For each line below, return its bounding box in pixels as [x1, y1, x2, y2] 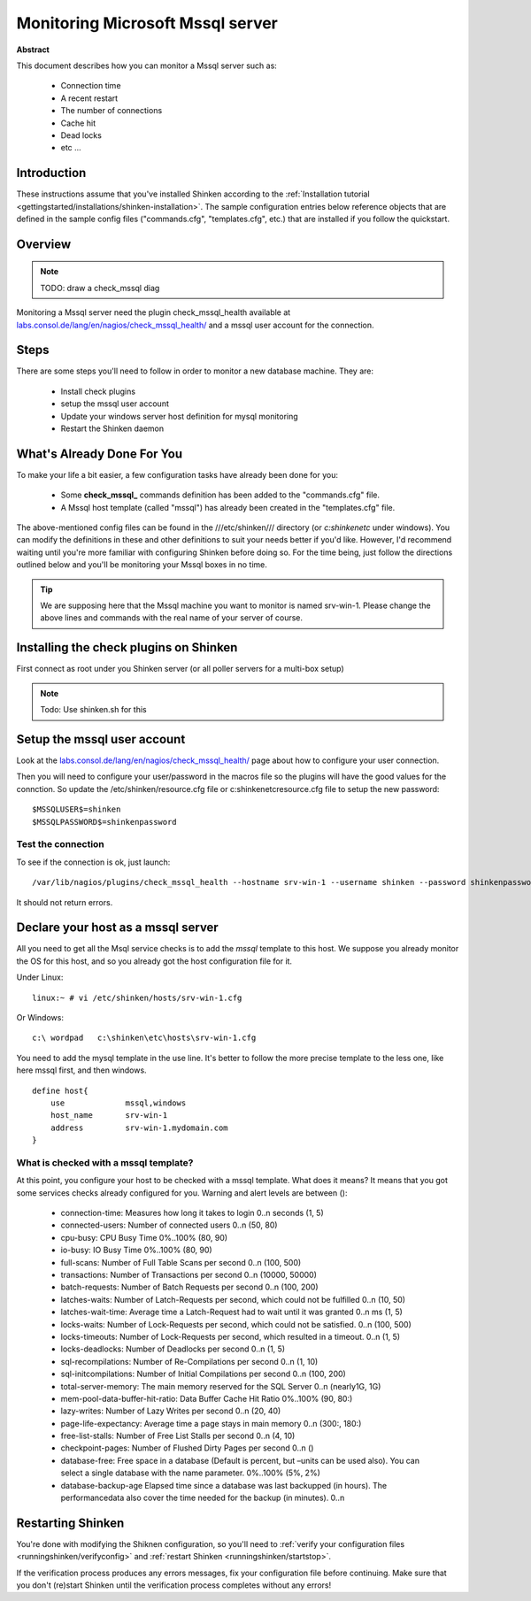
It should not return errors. [16, 897, 113, 907]
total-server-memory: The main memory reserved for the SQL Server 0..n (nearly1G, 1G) [60, 1381, 381, 1391]
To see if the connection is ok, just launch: [16, 857, 171, 867]
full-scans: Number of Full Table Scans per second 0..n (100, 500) [60, 1257, 302, 1267]
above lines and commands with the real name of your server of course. [40, 612, 304, 623]
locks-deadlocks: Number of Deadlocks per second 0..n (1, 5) [60, 1343, 286, 1354]
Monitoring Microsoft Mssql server [16, 13, 278, 33]
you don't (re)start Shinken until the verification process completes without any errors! [16, 1580, 332, 1590]
